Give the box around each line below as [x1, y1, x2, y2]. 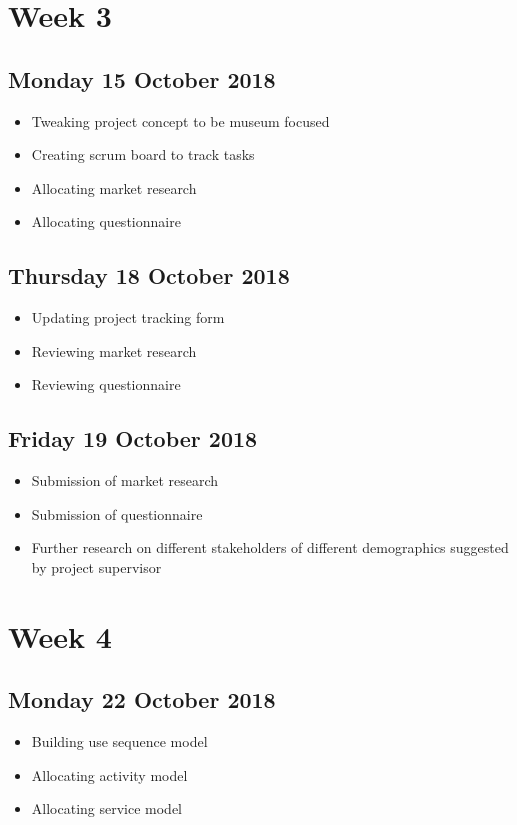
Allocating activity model [31, 764, 188, 785]
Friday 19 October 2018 [8, 423, 258, 454]
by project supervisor [31, 556, 162, 577]
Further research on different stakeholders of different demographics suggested [31, 537, 509, 558]
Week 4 [8, 615, 112, 656]
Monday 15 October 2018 [8, 63, 276, 94]
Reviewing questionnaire [31, 374, 181, 395]
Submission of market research [31, 470, 219, 491]
